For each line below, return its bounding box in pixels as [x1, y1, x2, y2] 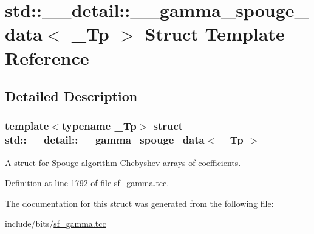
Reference [5, 45, 89, 70]
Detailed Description [5, 87, 138, 105]
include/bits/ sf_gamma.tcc [5, 217, 106, 230]
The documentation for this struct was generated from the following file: [5, 196, 274, 209]
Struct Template [145, 21, 285, 46]
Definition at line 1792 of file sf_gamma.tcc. [5, 176, 169, 189]
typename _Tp [61, 118, 137, 133]
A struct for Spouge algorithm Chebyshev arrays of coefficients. [5, 156, 241, 169]
